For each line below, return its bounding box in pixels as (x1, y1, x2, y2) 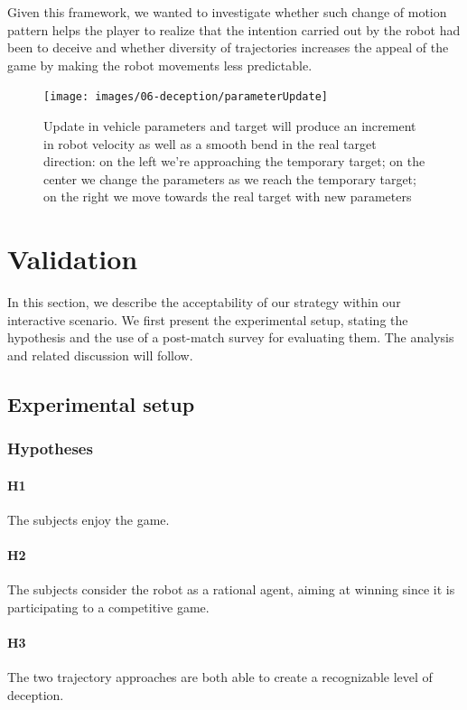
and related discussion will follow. (7, 345, 193, 364)
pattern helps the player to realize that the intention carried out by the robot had (7, 20, 461, 39)
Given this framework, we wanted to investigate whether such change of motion (7, 3, 447, 21)
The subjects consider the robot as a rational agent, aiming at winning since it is (7, 580, 455, 599)
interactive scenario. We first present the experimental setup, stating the (7, 310, 408, 329)
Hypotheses (7, 437, 93, 460)
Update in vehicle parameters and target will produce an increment (43, 117, 416, 135)
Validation (7, 240, 138, 277)
